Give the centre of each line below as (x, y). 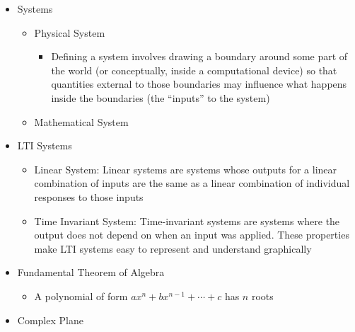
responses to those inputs (89, 196)
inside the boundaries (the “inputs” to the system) (161, 97)
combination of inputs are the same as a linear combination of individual (192, 183)
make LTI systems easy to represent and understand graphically (173, 248)
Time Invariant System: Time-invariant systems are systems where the (187, 221)
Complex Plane (50, 320)
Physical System (70, 32)
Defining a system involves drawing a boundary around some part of (199, 56)
